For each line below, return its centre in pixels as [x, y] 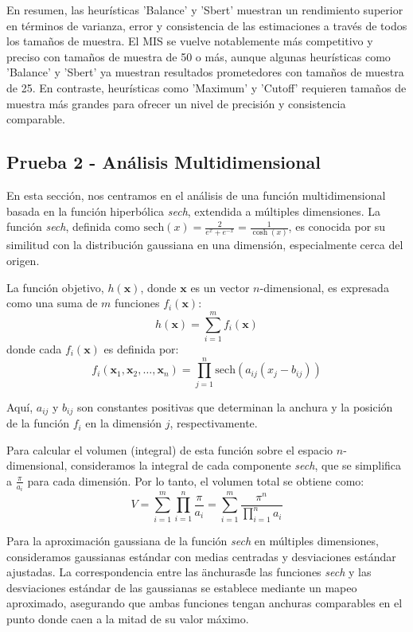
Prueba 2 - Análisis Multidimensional [164, 162]
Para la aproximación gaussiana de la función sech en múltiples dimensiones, [193, 540]
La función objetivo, [55, 287]
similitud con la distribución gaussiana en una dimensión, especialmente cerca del [205, 245]
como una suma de [52, 303]
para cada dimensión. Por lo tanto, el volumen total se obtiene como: [196, 480]
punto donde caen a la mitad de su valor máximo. [128, 618]
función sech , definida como [73, 226]
